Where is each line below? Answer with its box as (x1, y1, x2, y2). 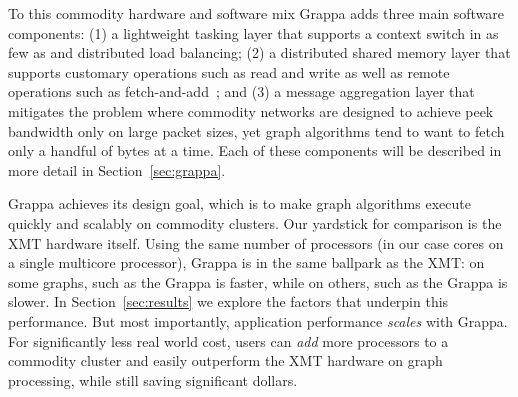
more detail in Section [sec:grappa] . (8, 159, 226, 180)
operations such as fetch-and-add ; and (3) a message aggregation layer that (8, 81, 475, 102)
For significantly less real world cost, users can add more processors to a (8, 330, 449, 351)
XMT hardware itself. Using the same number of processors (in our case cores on (8, 232, 504, 253)
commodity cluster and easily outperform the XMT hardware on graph (8, 350, 443, 371)
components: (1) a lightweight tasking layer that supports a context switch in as (8, 22, 499, 43)
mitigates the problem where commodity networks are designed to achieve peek (8, 100, 494, 121)
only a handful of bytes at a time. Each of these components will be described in (8, 140, 502, 161)
